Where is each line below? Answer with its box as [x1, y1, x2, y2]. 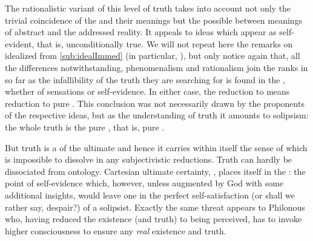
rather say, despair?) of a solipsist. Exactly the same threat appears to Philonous [5, 200, 305, 213]
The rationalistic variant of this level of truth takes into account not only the [5, 2, 291, 14]
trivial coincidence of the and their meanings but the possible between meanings [5, 13, 303, 26]
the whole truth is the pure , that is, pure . [5, 120, 165, 133]
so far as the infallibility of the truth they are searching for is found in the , [5, 73, 285, 86]
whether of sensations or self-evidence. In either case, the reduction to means [5, 85, 290, 98]
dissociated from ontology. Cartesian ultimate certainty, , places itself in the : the [5, 165, 306, 177]
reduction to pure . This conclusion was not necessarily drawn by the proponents [5, 97, 305, 109]
